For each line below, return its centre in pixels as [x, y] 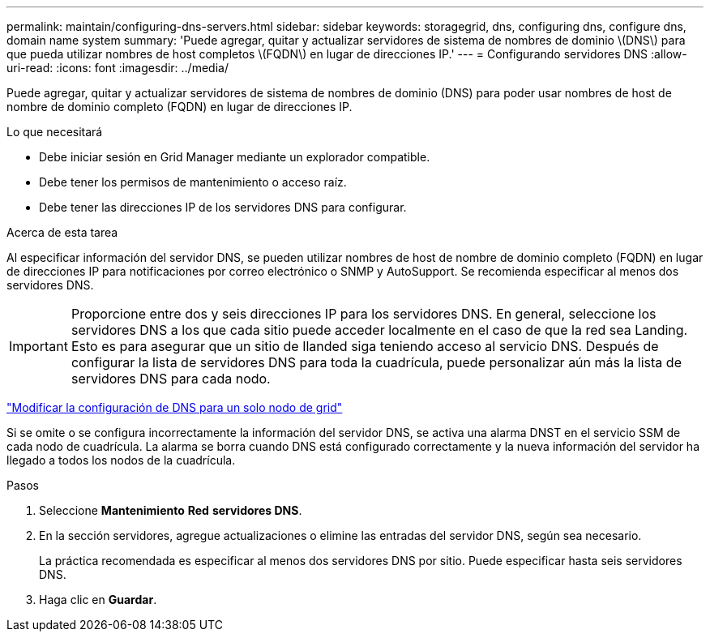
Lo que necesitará [55, 132]
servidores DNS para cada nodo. [171, 379]
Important [38, 346]
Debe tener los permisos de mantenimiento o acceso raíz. [193, 182]
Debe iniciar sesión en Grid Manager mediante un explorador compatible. [235, 157]
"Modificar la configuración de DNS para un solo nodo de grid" [175, 407]
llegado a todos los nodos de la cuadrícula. [121, 460]
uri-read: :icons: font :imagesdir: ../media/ [118, 68]
